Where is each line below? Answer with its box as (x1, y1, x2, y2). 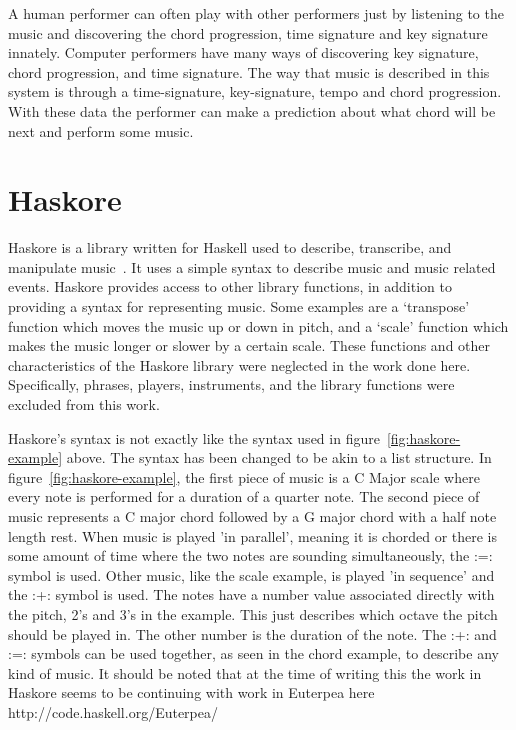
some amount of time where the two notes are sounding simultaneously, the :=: (8, 545, 493, 566)
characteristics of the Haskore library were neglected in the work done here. (8, 354, 471, 375)
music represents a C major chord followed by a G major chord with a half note (8, 506, 497, 526)
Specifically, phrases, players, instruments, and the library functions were (8, 374, 455, 395)
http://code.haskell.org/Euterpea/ (8, 701, 218, 722)
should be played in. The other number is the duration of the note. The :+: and (8, 623, 497, 644)
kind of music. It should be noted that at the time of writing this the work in (8, 662, 482, 683)
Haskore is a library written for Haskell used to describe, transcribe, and (8, 237, 452, 258)
